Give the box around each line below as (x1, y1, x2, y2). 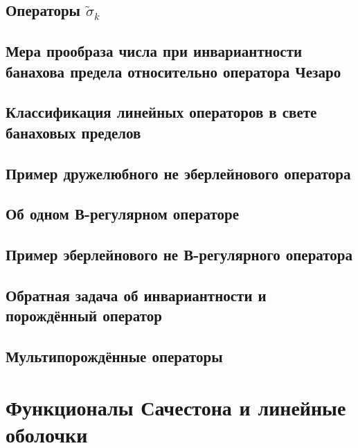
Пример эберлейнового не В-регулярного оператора (6, 244, 353, 265)
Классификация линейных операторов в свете (6, 101, 317, 123)
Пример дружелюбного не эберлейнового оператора (6, 162, 351, 183)
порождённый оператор (6, 305, 162, 326)
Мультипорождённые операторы (6, 346, 223, 367)
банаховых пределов (6, 121, 141, 143)
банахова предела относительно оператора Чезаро (6, 60, 341, 82)
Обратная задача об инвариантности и (6, 284, 267, 305)
